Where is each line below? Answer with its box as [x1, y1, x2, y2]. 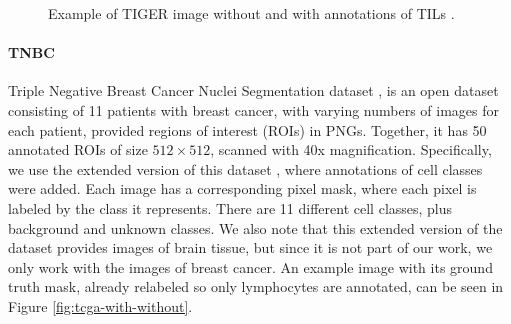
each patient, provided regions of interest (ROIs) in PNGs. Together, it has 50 [8, 119, 487, 140]
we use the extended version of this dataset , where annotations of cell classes [8, 158, 483, 179]
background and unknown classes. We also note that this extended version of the [8, 217, 503, 238]
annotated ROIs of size [8, 139, 148, 160]
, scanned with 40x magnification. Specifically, [210, 139, 492, 160]
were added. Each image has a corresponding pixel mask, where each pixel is [8, 178, 477, 199]
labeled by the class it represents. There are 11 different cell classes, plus [8, 197, 453, 218]
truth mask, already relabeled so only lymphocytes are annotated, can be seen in [8, 276, 504, 297]
